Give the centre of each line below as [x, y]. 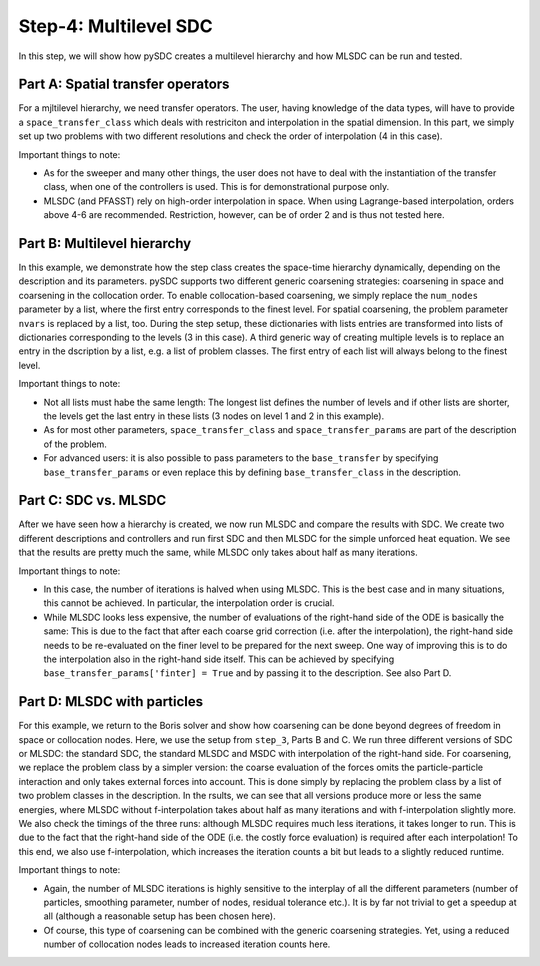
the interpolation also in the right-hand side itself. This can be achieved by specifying [219, 659]
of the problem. [75, 444]
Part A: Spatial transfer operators [124, 84]
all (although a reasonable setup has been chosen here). [159, 916]
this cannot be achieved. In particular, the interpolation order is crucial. [189, 603]
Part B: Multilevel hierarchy [105, 243]
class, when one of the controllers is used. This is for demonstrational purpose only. [216, 187]
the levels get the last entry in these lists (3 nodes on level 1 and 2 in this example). [214, 416]
